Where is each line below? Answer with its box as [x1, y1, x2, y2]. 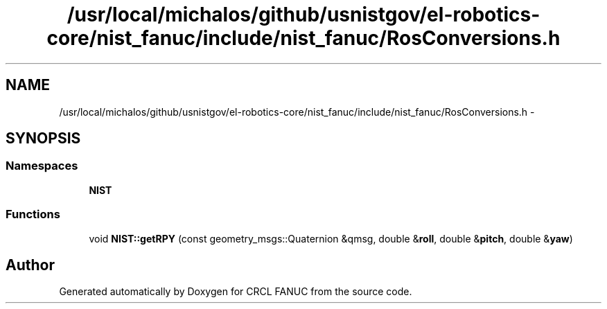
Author [6, 256, 55, 274]
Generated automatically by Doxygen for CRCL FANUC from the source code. [59, 285, 412, 298]
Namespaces [6, 159, 78, 173]
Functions [6, 207, 60, 222]
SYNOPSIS [6, 130, 81, 148]
